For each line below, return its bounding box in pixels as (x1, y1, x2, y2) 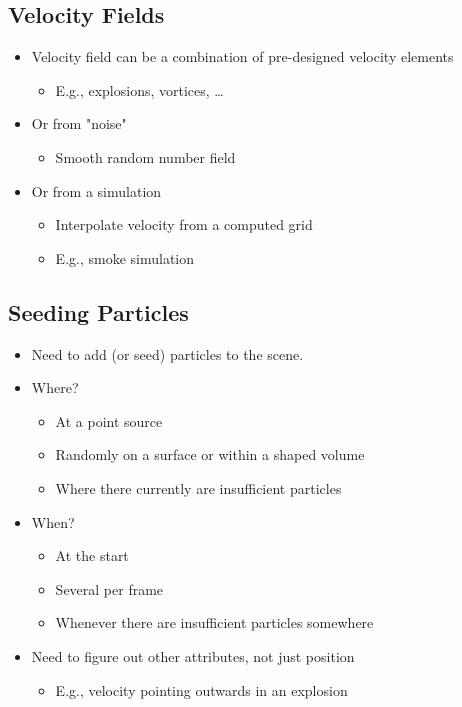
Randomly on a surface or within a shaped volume (55, 444, 365, 465)
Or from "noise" (31, 113, 127, 134)
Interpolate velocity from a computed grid (55, 214, 313, 235)
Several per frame (55, 578, 164, 599)
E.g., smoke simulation (55, 247, 194, 268)
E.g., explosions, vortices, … (55, 79, 224, 100)
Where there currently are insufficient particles (55, 477, 342, 498)
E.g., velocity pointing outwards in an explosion (55, 679, 348, 700)
